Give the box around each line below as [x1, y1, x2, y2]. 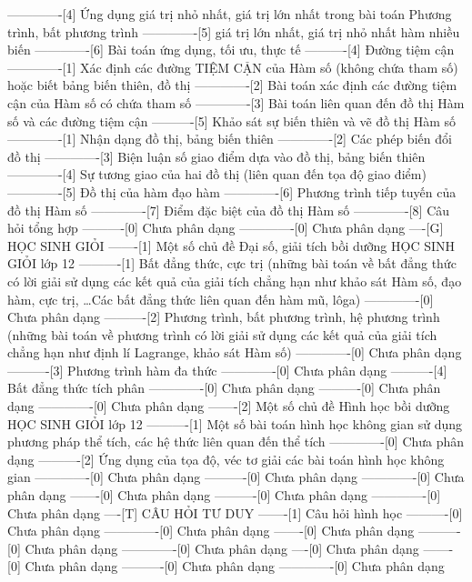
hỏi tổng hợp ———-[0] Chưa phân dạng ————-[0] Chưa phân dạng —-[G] [7, 218, 444, 237]
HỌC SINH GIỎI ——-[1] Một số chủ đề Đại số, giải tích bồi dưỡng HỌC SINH [7, 236, 455, 255]
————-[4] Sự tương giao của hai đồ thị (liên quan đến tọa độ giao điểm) [7, 165, 427, 184]
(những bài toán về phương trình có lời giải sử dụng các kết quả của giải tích [7, 325, 437, 344]
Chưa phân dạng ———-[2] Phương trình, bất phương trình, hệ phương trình [7, 307, 440, 326]
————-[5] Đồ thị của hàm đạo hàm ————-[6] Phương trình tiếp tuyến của [7, 182, 457, 201]
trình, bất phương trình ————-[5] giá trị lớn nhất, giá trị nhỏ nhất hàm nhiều [7, 22, 460, 41]
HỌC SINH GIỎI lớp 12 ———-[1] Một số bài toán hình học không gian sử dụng [7, 414, 463, 433]
